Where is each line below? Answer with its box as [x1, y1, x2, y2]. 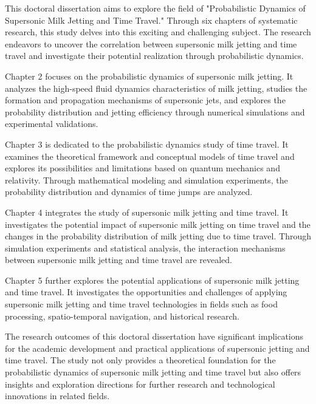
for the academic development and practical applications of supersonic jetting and [5, 341, 310, 354]
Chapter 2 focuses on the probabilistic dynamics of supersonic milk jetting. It [5, 69, 294, 82]
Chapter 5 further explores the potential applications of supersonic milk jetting [5, 273, 300, 286]
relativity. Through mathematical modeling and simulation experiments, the [5, 173, 288, 186]
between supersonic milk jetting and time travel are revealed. [5, 253, 233, 266]
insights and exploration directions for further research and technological [5, 377, 275, 390]
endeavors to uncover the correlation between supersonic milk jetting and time [5, 37, 297, 50]
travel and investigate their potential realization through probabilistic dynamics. [5, 49, 304, 62]
